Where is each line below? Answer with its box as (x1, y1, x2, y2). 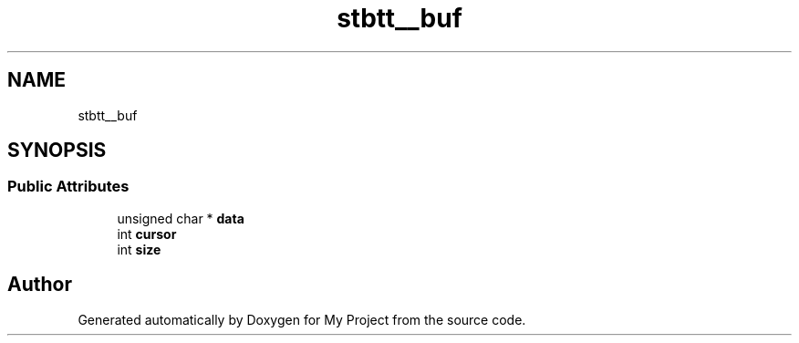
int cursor (117, 225, 177, 242)
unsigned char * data (117, 210, 244, 226)
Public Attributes (7, 177, 130, 196)
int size (117, 241, 161, 257)
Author (7, 273, 72, 296)
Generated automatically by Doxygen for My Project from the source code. (78, 311, 526, 327)
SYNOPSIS (7, 139, 107, 162)
